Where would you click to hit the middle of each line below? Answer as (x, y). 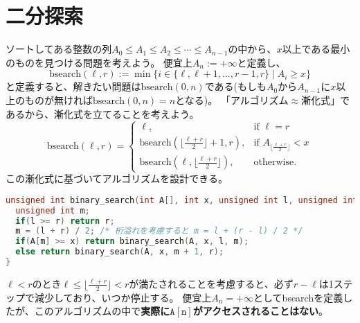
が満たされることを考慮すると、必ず (211, 283)
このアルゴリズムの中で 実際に (102, 311)
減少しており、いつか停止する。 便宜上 (123, 297)
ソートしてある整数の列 (59, 49)
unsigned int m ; (53, 210)
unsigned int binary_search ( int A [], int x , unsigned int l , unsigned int (182, 200)
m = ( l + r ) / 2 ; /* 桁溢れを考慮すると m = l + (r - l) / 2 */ (159, 231)
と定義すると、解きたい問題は (73, 86)
